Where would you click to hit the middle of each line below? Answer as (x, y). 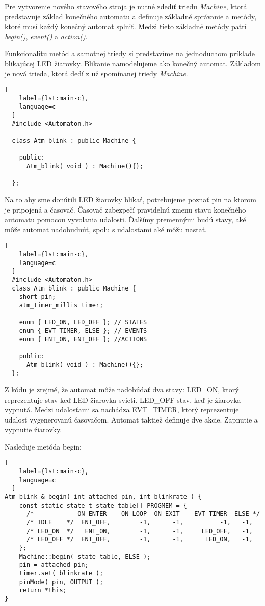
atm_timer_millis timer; (61, 305)
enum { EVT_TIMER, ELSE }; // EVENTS (83, 331)
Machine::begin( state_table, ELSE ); (85, 556)
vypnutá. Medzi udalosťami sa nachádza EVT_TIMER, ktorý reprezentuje (122, 410)
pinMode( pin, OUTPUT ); (61, 582)
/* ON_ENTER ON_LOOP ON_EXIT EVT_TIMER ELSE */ (143, 514)
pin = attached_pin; (54, 565)
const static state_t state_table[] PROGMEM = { (103, 505)
